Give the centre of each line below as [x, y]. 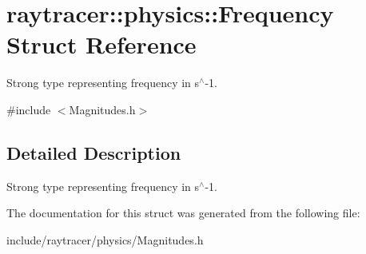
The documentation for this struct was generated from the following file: [183, 213]
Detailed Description [94, 152]
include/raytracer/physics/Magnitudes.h [105, 239]
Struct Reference [101, 44]
